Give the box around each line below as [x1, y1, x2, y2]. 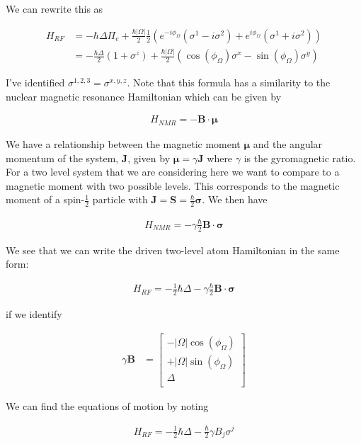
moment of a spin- [6, 192, 85, 207]
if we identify [6, 307, 62, 321]
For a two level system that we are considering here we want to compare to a [6, 164, 340, 179]
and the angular [253, 136, 323, 151]
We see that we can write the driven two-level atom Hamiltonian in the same [6, 242, 340, 257]
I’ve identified [6, 75, 65, 90]
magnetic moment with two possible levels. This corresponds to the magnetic [6, 178, 340, 193]
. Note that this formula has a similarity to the [127, 75, 331, 90]
